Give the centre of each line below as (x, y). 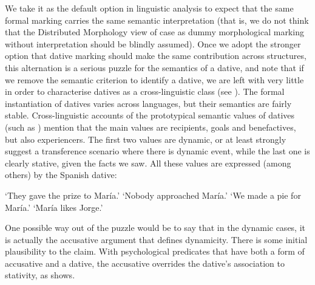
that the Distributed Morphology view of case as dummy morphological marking (154, 32)
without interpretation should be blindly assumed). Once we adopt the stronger (153, 43)
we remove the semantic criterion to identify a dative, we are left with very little (154, 79)
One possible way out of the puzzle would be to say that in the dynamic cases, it (155, 228)
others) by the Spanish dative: (61, 175)
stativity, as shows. (40, 275)
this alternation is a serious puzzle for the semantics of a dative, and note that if (154, 67)
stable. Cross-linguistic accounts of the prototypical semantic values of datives (150, 115)
